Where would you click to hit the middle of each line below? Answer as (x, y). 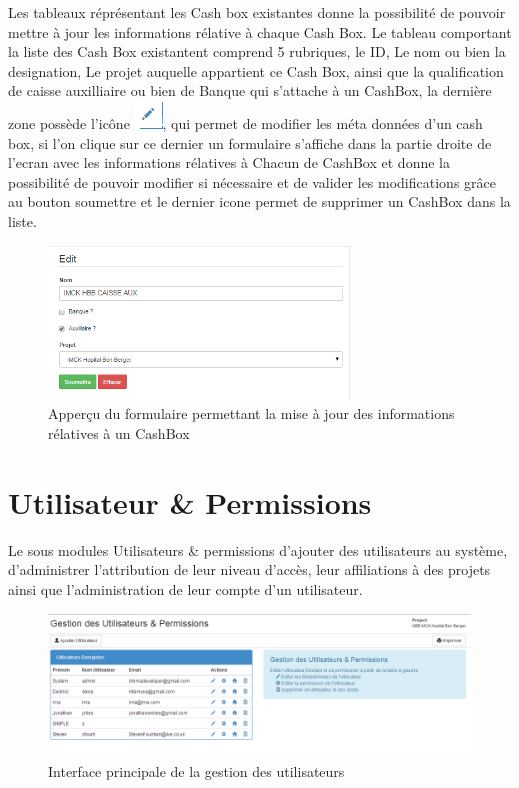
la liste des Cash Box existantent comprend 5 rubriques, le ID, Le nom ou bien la (257, 51)
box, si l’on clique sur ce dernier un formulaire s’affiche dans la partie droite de (250, 142)
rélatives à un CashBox (119, 433)
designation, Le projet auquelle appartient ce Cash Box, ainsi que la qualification (256, 70)
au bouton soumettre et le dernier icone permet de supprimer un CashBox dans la (259, 201)
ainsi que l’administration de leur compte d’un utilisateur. (185, 588)
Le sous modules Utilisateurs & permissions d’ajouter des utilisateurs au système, (258, 549)
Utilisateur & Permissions (190, 501)
